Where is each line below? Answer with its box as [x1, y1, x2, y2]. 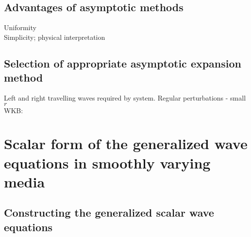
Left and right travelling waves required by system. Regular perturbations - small [4, 92, 246, 102]
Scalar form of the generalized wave [4, 134, 248, 153]
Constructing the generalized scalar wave [4, 205, 214, 220]
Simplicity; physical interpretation [4, 32, 105, 42]
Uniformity [4, 22, 36, 33]
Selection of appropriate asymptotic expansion [4, 55, 242, 70]
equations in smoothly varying [4, 152, 211, 172]
